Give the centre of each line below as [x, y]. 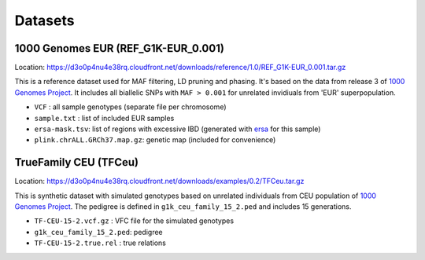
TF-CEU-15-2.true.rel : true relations [100, 243]
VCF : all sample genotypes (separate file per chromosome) [130, 107]
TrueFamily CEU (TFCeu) [77, 162]
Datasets [44, 20]
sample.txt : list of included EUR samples [104, 118]
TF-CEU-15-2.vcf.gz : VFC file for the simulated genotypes [134, 221]
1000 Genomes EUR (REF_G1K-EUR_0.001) [119, 48]
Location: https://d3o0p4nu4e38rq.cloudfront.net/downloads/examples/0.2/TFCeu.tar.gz [159, 181]
